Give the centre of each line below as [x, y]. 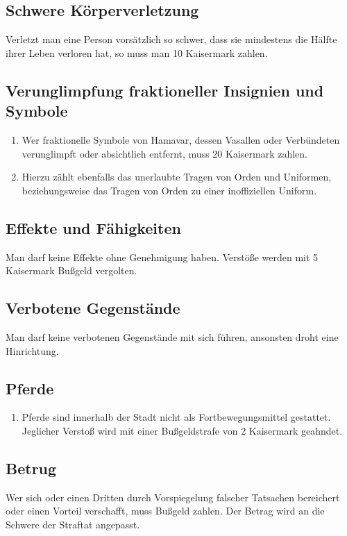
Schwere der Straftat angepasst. [73, 524]
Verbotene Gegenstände [93, 308]
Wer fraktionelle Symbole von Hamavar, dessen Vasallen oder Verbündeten [181, 139]
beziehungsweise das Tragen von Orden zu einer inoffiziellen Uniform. [169, 190]
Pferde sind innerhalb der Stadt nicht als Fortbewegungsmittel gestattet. [176, 417]
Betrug [31, 468]
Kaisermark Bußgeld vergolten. [71, 270]
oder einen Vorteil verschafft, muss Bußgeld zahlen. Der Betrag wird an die [165, 511]
